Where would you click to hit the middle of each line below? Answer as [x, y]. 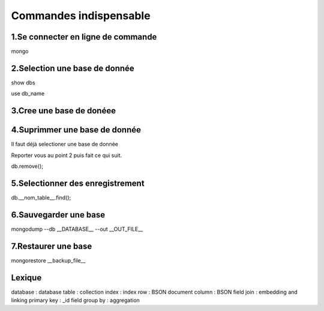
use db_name [28, 93]
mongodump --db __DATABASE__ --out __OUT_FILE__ [77, 229]
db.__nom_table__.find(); [41, 197]
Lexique [26, 278]
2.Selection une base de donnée [73, 68]
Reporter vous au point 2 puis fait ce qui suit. [67, 155]
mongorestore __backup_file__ [49, 260]
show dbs [23, 82]
